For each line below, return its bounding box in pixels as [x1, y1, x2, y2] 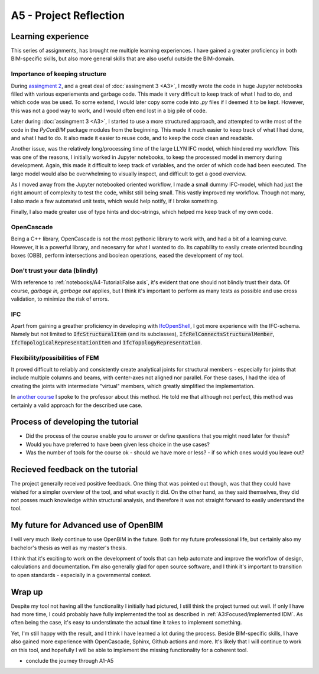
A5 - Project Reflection [11, 9, 125, 22]
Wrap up [11, 587, 44, 597]
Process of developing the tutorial [11, 417, 139, 427]
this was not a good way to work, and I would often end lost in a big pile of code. [11, 107, 207, 114]
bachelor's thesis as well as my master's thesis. [11, 544, 127, 551]
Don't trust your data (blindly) [11, 266, 99, 275]
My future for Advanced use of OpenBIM [11, 520, 164, 530]
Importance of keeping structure [11, 70, 106, 78]
